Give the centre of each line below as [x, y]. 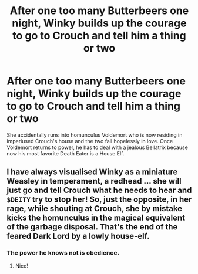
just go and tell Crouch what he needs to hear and [99, 190]
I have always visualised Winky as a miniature [92, 172]
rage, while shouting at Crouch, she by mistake [95, 209]
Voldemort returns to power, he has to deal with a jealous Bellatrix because [98, 147]
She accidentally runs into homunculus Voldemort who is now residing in [95, 135]
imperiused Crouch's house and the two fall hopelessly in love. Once [90, 141]
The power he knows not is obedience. [63, 253]
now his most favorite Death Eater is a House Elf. [66, 153]
